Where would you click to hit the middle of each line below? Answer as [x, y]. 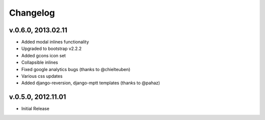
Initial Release [35, 109]
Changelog [32, 13]
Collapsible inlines [40, 62]
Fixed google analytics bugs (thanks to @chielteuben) [76, 69]
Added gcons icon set [44, 55]
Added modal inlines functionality [55, 42]
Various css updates [42, 76]
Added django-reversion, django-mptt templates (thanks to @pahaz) [91, 83]
